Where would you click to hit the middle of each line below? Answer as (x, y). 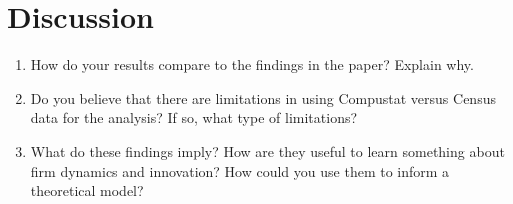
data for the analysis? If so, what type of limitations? (194, 117)
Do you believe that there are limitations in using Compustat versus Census (263, 97)
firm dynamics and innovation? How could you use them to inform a (240, 170)
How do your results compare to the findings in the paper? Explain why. (252, 64)
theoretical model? (87, 190)
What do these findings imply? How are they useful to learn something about (267, 150)
